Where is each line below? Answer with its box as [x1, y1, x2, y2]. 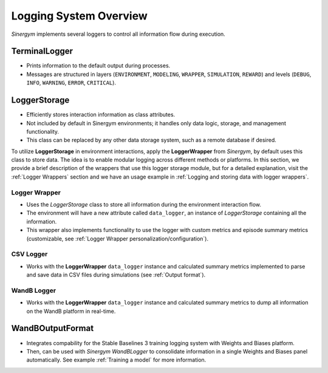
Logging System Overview [11, 9, 148, 22]
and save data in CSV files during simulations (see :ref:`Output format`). [26, 271, 206, 279]
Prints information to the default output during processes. [26, 62, 171, 69]
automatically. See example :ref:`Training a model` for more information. [26, 356, 207, 364]
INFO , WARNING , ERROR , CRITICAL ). [26, 79, 117, 86]
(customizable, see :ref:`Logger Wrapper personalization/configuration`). [26, 234, 209, 242]
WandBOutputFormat [11, 323, 94, 334]
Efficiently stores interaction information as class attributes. [26, 111, 176, 118]
